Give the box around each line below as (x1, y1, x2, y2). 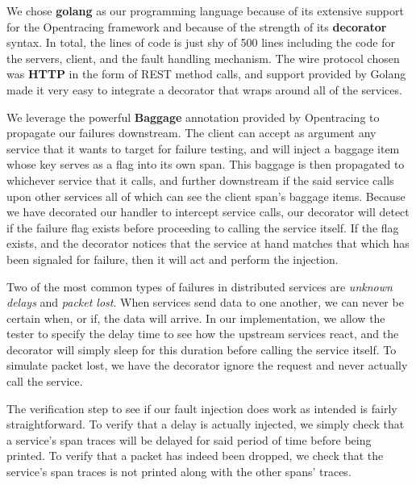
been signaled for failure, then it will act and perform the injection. (6, 250, 339, 267)
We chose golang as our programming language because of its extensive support (6, 2, 404, 19)
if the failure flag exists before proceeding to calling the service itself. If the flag (6, 219, 399, 236)
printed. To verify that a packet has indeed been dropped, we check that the (6, 447, 384, 464)
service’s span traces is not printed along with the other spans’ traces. (6, 463, 352, 480)
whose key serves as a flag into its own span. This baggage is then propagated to (6, 156, 405, 173)
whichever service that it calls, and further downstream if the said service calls (6, 171, 394, 188)
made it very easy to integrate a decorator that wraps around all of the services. (6, 81, 402, 98)
